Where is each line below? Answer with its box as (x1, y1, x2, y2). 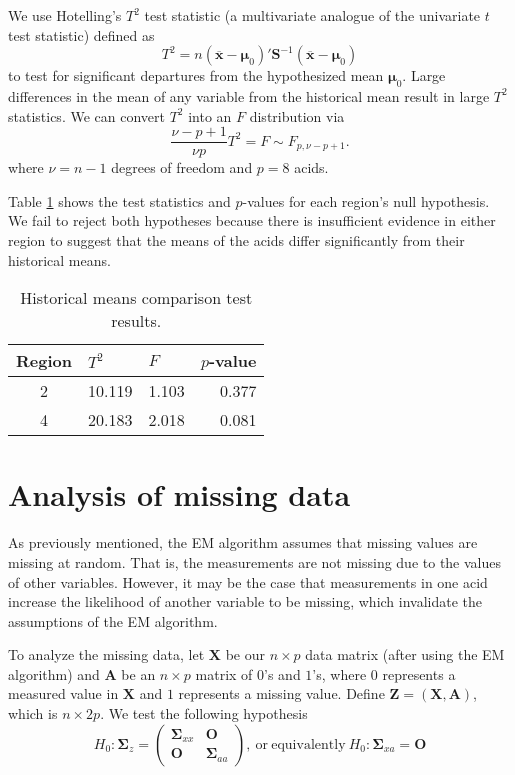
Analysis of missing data (8, 474, 351, 515)
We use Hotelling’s (8, 5, 122, 25)
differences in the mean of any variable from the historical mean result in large (8, 85, 490, 106)
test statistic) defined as (8, 24, 155, 45)
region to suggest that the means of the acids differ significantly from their (8, 230, 465, 251)
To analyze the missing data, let (8, 644, 205, 665)
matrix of (195, 663, 253, 684)
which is (8, 703, 58, 724)
